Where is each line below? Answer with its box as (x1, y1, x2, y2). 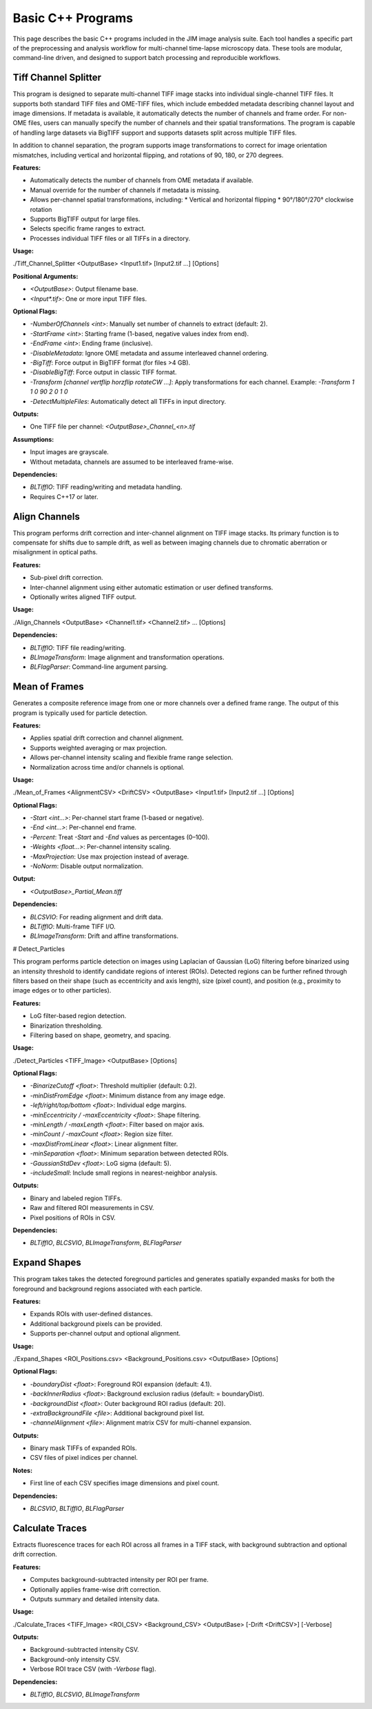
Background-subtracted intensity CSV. (30, 1645, 139, 1654)
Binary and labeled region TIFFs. (30, 1194, 123, 1202)
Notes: (12, 1466, 33, 1474)
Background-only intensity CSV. (30, 1655, 121, 1663)
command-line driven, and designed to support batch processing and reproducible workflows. (12, 54, 281, 62)
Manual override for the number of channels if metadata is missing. (30, 186, 221, 194)
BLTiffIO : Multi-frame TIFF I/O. (30, 922, 116, 930)
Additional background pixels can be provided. (30, 1319, 163, 1328)
